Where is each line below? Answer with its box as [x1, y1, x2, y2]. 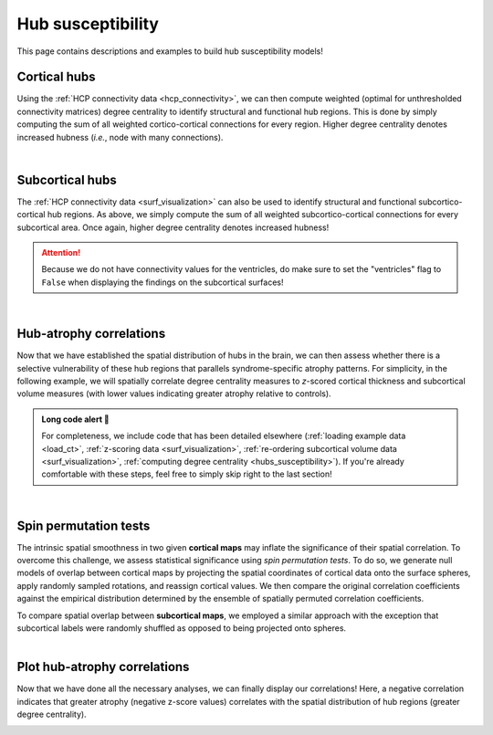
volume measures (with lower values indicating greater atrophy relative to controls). [16, 388, 332, 399]
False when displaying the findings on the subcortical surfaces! [41, 277, 284, 288]
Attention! [41, 247, 81, 258]
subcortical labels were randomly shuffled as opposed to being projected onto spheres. [16, 622, 347, 634]
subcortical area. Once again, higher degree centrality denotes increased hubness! [16, 222, 330, 233]
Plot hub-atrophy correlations [16, 659, 190, 675]
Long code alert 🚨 [41, 414, 110, 425]
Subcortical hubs [16, 172, 118, 187]
